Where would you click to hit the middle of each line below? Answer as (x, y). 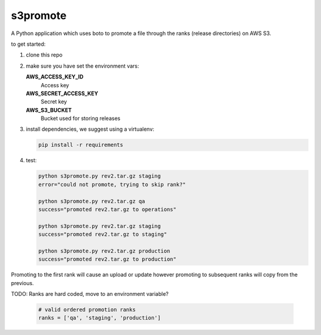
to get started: (28, 44)
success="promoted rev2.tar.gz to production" (107, 259)
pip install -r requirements (81, 145)
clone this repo (44, 55)
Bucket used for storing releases (81, 118)
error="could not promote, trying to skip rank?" (112, 184)
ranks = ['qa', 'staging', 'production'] (100, 318)
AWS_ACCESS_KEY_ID (55, 77)
